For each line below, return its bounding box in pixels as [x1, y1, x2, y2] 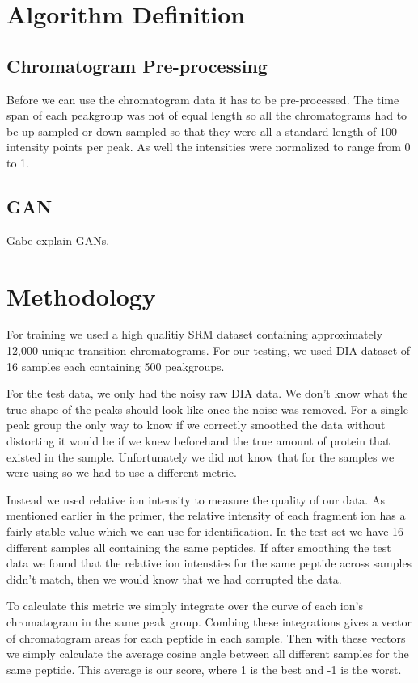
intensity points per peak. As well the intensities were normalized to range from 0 [6, 138, 411, 155]
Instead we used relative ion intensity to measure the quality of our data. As [6, 491, 385, 508]
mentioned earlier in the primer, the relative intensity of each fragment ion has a [6, 507, 406, 524]
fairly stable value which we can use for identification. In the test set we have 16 [6, 523, 404, 539]
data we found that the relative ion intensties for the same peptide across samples [6, 554, 412, 571]
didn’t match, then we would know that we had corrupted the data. [6, 570, 342, 587]
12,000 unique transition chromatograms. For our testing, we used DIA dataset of [6, 342, 411, 359]
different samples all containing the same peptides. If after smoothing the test [6, 538, 391, 555]
